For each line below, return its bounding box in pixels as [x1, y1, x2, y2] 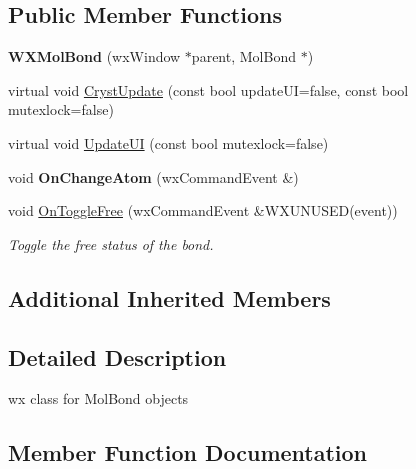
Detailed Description [8, 341, 227, 372]
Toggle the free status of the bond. [8, 233, 214, 254]
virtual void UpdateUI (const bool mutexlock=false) [8, 132, 329, 153]
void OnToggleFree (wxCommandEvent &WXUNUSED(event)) [8, 200, 398, 221]
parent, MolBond [191, 46, 296, 67]
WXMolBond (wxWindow [8, 46, 181, 67]
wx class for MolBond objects [8, 388, 189, 409]
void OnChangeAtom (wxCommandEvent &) [8, 166, 299, 187]
